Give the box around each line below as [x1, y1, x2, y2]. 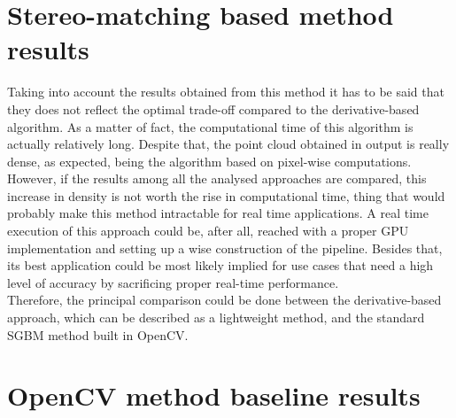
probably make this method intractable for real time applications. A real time [7, 204, 429, 222]
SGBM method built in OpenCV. [7, 325, 189, 344]
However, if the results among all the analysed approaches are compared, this [7, 169, 427, 188]
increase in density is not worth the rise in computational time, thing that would [7, 186, 445, 205]
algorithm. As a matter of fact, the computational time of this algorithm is [7, 117, 413, 135]
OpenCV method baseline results [7, 377, 421, 414]
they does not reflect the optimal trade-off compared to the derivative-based [7, 99, 420, 118]
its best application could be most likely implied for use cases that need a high [7, 256, 434, 275]
